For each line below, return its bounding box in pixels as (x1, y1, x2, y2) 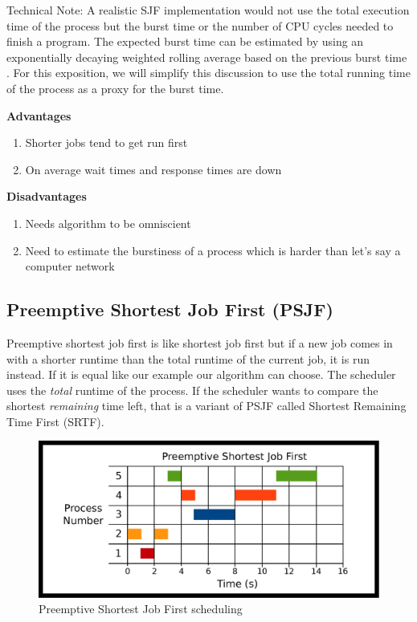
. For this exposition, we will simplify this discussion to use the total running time (6, 64, 411, 81)
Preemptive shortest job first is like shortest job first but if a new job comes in (6, 334, 393, 351)
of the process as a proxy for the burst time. (6, 79, 224, 96)
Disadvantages (6, 188, 87, 205)
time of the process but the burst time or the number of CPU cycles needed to (6, 17, 394, 34)
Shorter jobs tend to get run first (25, 134, 188, 151)
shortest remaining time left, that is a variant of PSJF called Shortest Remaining (6, 397, 407, 414)
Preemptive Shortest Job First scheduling (39, 600, 243, 617)
